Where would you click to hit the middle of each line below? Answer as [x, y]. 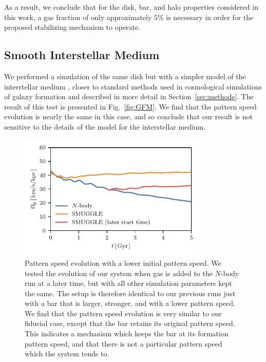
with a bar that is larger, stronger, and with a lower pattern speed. [130, 303]
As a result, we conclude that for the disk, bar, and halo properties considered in [131, 7]
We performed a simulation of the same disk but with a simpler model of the [125, 76]
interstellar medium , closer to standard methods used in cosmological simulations [133, 86]
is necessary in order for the [210, 17]
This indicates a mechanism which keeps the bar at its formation [127, 333]
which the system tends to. [67, 354]
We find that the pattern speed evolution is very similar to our [123, 313]
